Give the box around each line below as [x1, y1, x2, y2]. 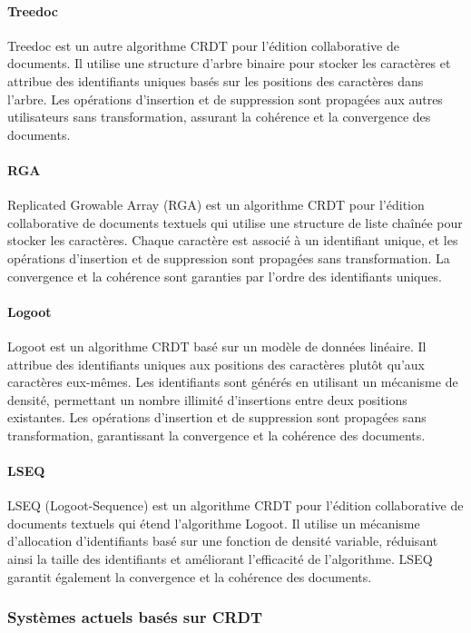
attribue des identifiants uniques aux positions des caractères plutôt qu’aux [7, 354, 425, 373]
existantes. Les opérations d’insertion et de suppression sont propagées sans [7, 408, 427, 427]
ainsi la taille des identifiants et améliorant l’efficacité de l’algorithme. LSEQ [7, 549, 433, 569]
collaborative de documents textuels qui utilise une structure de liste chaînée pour [7, 213, 463, 232]
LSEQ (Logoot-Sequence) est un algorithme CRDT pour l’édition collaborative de [7, 496, 464, 515]
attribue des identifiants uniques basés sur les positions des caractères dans [7, 71, 424, 90]
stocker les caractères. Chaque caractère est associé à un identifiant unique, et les [7, 231, 458, 250]
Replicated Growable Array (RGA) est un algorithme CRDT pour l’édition [7, 195, 425, 214]
